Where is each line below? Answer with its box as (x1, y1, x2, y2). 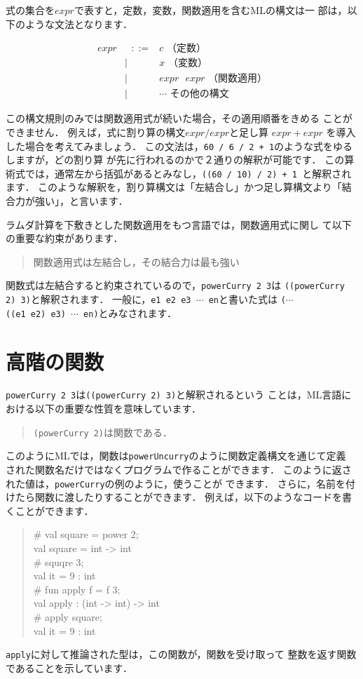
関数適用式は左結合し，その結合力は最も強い (33, 254, 240, 269)
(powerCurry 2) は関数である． (33, 424, 172, 439)
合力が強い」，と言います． (6, 194, 128, 208)
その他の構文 (170, 89, 229, 100)
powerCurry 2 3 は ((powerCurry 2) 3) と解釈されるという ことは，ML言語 (6, 387, 342, 402)
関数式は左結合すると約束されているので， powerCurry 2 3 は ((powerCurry (6, 278, 345, 293)
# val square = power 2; (33, 527, 139, 542)
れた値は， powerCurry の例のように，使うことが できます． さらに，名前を (6, 476, 345, 490)
